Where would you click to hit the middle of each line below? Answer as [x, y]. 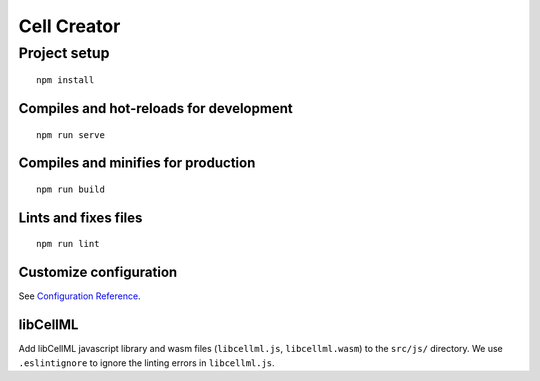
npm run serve [70, 134]
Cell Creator [69, 26]
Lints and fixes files [80, 217]
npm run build [70, 189]
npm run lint [68, 244]
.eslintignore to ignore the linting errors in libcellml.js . [146, 362]
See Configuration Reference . [79, 296]
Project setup [64, 53]
